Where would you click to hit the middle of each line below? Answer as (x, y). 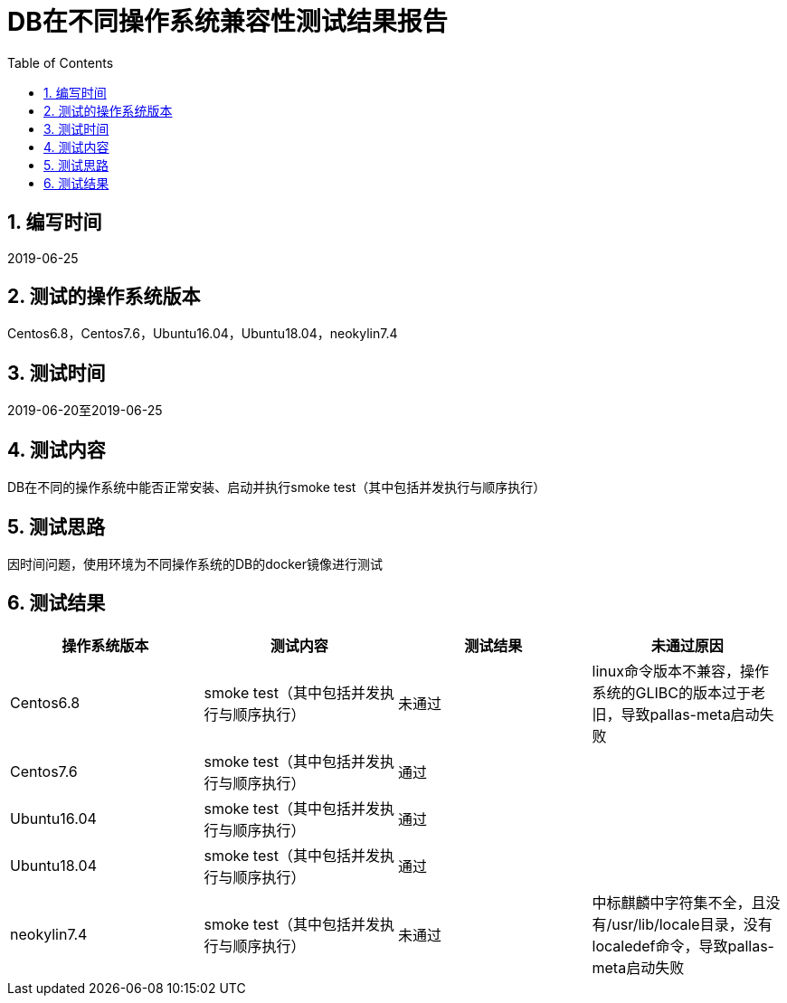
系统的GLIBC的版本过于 (671, 692)
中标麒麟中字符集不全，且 (679, 902)
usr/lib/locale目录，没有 (692, 924)
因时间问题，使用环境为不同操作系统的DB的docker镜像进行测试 (195, 563)
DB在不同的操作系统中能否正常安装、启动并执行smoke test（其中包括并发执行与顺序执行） (277, 487)
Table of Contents (61, 62)
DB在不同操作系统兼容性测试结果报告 (228, 22)
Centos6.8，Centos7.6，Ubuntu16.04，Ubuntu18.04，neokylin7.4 (203, 334)
